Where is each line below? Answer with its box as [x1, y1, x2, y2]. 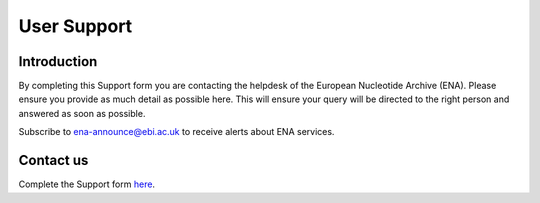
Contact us [18, 152, 89, 169]
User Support [18, 15, 133, 37]
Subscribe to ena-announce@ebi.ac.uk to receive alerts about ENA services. [18, 126, 335, 138]
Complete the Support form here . [18, 178, 155, 190]
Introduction [18, 53, 98, 70]
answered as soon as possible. [18, 107, 146, 119]
